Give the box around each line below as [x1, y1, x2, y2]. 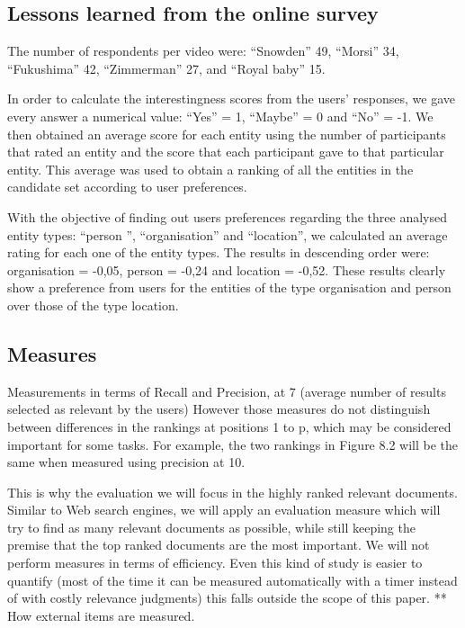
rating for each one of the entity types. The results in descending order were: [7, 243, 430, 262]
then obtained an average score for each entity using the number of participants [7, 124, 446, 143]
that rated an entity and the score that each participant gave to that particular [7, 142, 444, 161]
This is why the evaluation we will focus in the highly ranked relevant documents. [7, 482, 458, 501]
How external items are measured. [7, 606, 195, 624]
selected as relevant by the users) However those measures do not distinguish [7, 399, 431, 418]
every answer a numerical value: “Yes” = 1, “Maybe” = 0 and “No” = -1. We [7, 106, 434, 125]
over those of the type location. [7, 295, 179, 314]
